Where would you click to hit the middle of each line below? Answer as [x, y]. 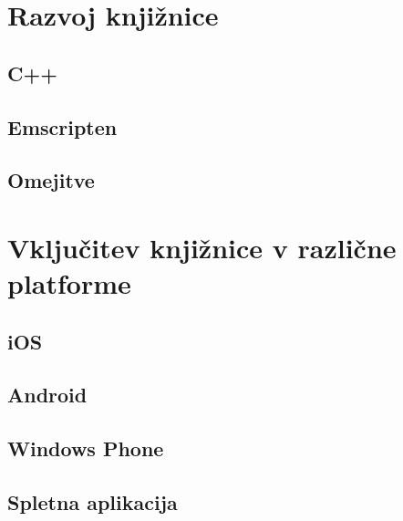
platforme [69, 283]
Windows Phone [86, 448]
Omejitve [51, 180]
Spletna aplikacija [93, 502]
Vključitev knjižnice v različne [202, 247]
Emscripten [62, 126]
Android [47, 395]
